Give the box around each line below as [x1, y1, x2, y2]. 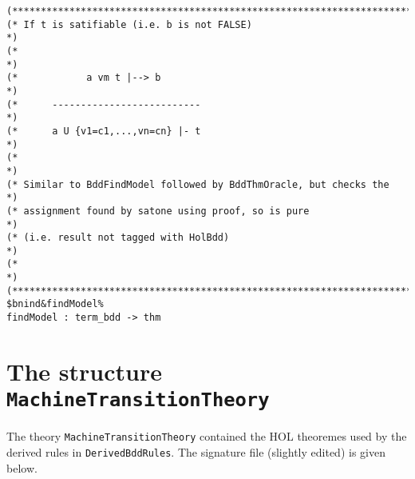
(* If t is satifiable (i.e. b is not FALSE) [6, 18, 252, 30]
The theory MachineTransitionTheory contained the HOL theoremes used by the [6, 428, 407, 445]
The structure [6, 354, 162, 387]
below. [6, 459, 38, 476]
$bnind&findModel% [6, 298, 104, 310]
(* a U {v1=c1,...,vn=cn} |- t [6, 125, 201, 137]
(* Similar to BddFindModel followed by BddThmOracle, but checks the [6, 178, 389, 190]
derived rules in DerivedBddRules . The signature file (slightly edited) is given [6, 443, 385, 460]
